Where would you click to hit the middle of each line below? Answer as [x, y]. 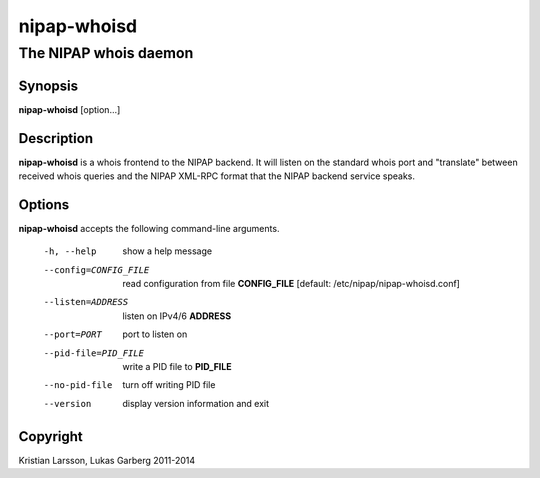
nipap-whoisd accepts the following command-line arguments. [149, 228]
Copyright [51, 436]
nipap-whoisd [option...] [69, 109]
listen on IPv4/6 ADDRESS [177, 316]
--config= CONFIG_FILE [96, 269]
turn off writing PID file [169, 385]
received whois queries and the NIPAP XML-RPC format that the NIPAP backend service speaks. [216, 176]
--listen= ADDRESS [86, 302]
